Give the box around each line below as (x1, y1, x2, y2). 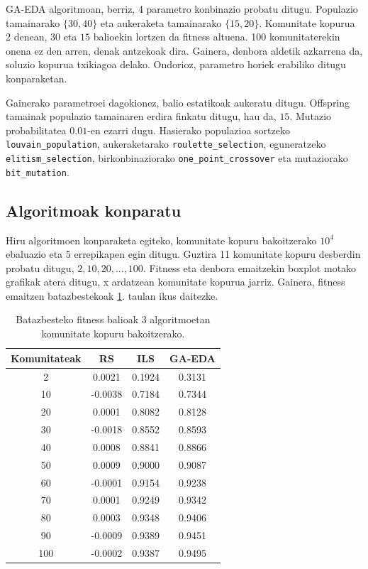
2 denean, (6, 29, 48, 44)
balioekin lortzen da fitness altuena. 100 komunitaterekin (93, 29, 340, 44)
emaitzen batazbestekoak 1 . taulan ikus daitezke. (6, 288, 218, 303)
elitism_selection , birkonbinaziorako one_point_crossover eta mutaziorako (6, 151, 348, 165)
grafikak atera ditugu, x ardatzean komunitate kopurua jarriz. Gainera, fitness (6, 274, 345, 289)
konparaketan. (6, 70, 67, 85)
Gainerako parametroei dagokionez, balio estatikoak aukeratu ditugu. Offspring (6, 94, 350, 109)
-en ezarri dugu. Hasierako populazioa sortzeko (87, 122, 290, 137)
